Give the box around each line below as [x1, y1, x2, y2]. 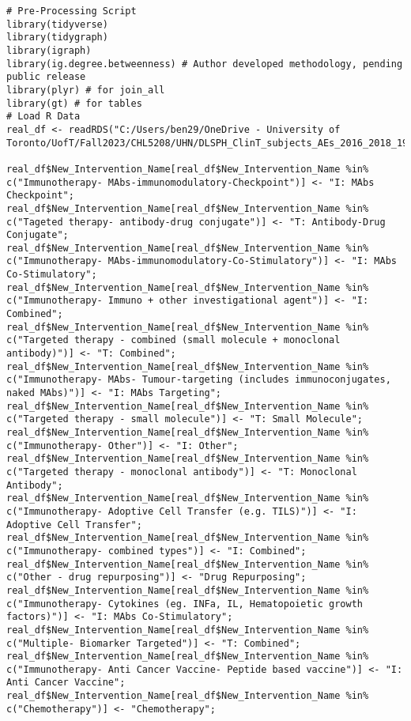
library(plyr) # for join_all [6, 84, 165, 96]
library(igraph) [6, 44, 92, 56]
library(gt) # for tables [6, 97, 142, 109]
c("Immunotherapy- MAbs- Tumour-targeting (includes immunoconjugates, [6, 374, 391, 386]
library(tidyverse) [6, 18, 108, 30]
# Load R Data [6, 111, 81, 123]
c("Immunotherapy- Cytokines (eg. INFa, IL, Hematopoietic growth [6, 598, 364, 610]
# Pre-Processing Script [6, 6, 137, 17]
